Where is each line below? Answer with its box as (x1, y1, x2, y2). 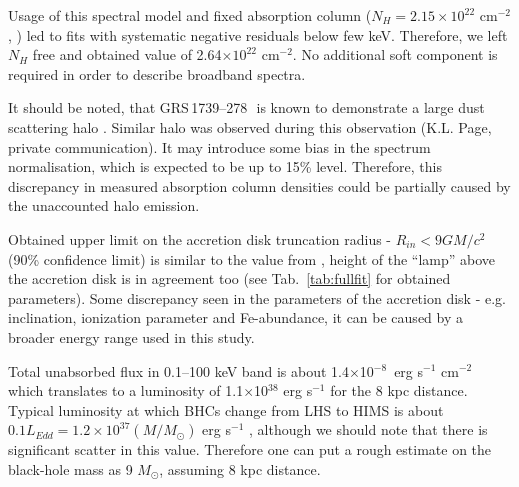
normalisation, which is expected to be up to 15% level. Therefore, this (8, 156, 442, 177)
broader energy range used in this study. (8, 326, 255, 347)
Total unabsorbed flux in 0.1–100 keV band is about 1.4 (8, 360, 349, 381)
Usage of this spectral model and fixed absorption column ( (8, 5, 372, 25)
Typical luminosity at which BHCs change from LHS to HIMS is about (8, 399, 444, 420)
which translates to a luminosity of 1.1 (8, 380, 244, 401)
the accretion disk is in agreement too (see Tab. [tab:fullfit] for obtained (8, 268, 451, 289)
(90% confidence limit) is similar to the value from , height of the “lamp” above (8, 248, 496, 269)
